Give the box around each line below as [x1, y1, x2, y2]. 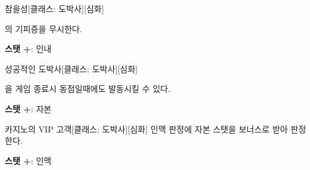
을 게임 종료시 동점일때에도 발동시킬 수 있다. [5, 82, 171, 95]
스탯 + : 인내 [5, 42, 51, 55]
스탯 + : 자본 [5, 102, 51, 115]
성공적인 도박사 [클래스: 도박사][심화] [5, 62, 138, 75]
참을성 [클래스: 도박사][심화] [5, 2, 104, 14]
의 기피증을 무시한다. [5, 22, 83, 35]
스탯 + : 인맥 [5, 154, 51, 166]
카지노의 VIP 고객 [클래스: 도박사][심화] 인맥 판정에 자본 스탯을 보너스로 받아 [5, 122, 288, 135]
